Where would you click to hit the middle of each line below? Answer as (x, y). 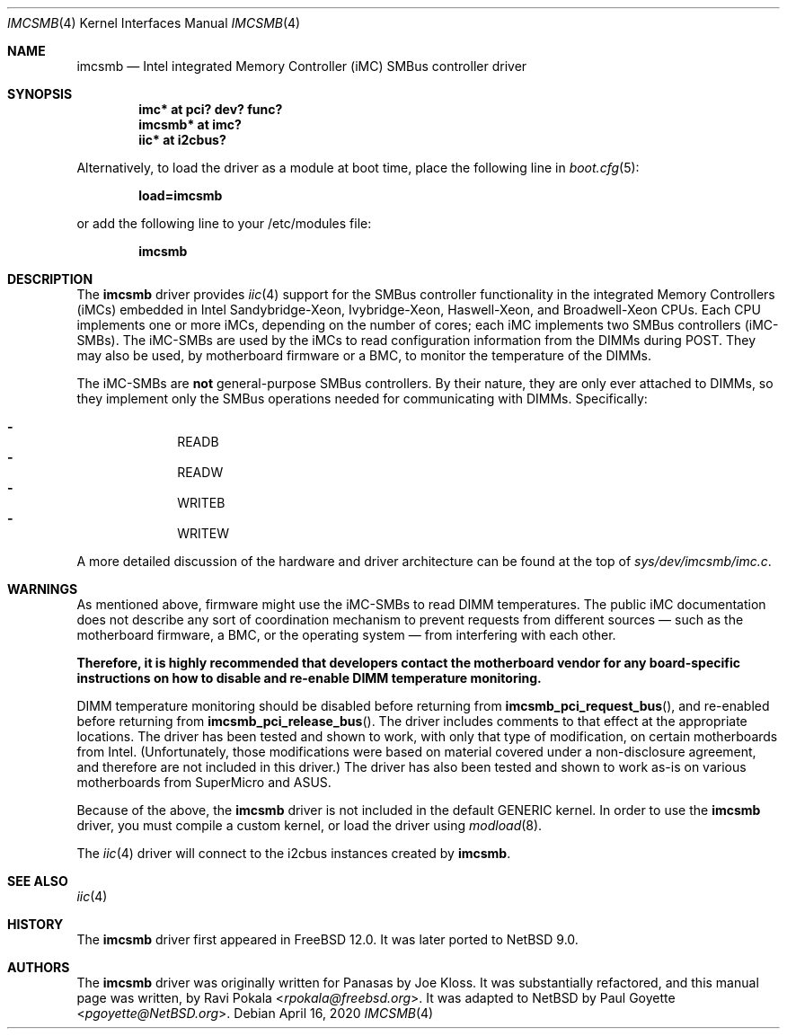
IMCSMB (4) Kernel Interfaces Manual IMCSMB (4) (154, 23)
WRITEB (201, 503)
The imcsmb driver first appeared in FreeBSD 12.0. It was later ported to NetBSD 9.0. (327, 939)
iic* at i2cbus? (182, 140)
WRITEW (203, 533)
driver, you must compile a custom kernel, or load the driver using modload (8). (309, 825)
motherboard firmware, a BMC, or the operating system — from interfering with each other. (346, 635)
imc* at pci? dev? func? (211, 109)
